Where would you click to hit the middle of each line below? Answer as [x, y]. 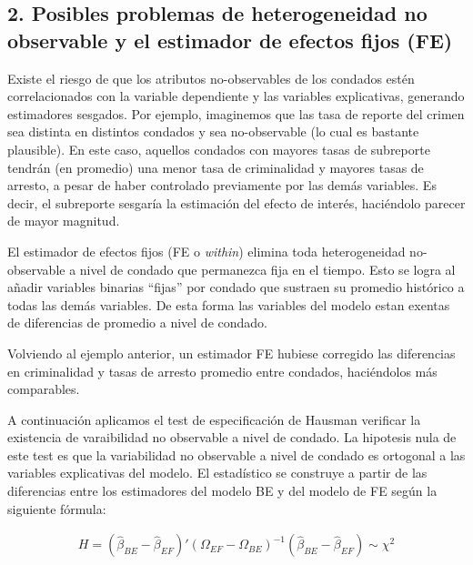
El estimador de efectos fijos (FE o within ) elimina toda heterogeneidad [206, 251]
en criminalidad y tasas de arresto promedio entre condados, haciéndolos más [222, 371]
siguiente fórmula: [57, 508]
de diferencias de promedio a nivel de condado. [137, 323]
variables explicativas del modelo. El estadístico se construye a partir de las [217, 473]
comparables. [44, 389]
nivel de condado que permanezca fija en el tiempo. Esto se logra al [267, 269]
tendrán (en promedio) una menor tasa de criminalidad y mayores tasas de [216, 167]
